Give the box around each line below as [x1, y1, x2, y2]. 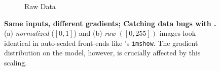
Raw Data [24, 1, 56, 11]
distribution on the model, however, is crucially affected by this [4, 47, 201, 58]
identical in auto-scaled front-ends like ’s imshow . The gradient [4, 37, 198, 48]
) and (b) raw [74, 28, 116, 38]
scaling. [4, 57, 27, 68]
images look [159, 28, 196, 38]
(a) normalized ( [4, 28, 54, 38]
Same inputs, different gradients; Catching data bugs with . [4, 18, 216, 28]
